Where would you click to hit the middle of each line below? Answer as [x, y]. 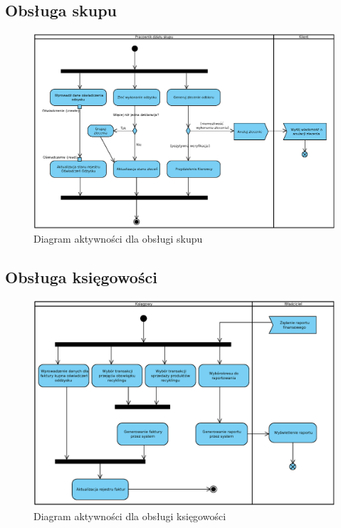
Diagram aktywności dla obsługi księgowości [130, 516]
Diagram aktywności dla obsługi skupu [118, 239]
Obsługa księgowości [81, 277]
